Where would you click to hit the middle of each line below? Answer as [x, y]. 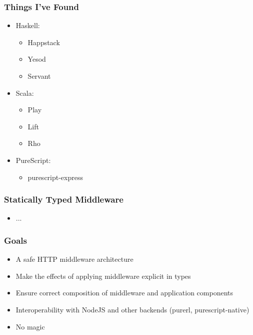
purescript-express [55, 177]
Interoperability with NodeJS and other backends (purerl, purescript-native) [132, 309]
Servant [39, 76]
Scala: [25, 93]
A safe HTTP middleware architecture [74, 259]
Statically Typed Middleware [64, 199]
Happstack [44, 42]
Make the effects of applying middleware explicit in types [103, 276]
